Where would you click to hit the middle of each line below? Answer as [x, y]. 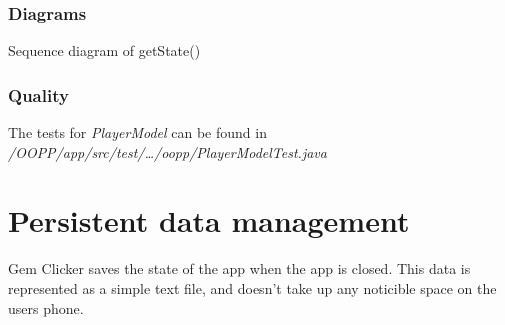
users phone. [46, 307]
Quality [38, 94]
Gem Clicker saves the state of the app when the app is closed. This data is [239, 268]
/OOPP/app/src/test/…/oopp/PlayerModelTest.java [167, 151]
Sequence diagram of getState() [104, 50]
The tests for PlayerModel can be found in [137, 132]
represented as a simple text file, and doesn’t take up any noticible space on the [252, 287]
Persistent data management [209, 220]
